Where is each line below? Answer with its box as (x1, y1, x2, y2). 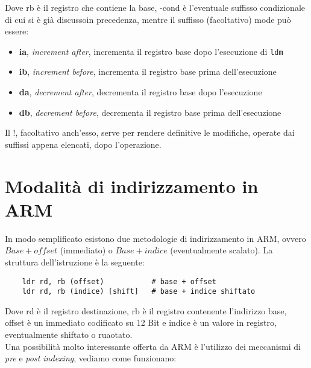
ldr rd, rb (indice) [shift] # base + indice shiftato (22, 287, 256, 296)
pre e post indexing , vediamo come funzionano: (5, 352, 177, 364)
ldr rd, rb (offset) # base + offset (22, 277, 216, 286)
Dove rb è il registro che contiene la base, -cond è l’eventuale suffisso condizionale (5, 1, 306, 13)
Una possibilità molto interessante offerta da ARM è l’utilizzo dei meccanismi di (5, 340, 301, 352)
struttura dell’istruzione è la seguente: (5, 255, 145, 268)
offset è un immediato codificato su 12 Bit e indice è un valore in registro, (5, 316, 277, 329)
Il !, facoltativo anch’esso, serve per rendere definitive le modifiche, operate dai (5, 126, 295, 139)
